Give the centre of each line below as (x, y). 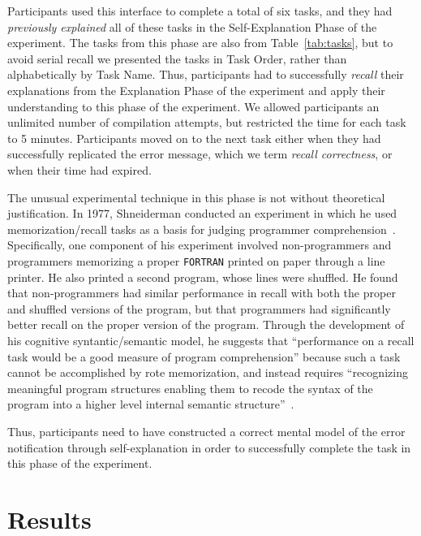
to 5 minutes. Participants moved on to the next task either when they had (194, 138)
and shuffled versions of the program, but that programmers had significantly (199, 308)
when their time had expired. (79, 169)
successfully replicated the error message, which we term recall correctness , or (200, 154)
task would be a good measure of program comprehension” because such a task (204, 356)
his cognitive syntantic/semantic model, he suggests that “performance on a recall (211, 340)
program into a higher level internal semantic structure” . (151, 404)
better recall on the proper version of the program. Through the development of (206, 324)
